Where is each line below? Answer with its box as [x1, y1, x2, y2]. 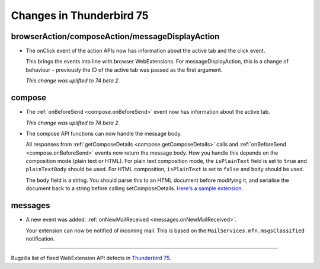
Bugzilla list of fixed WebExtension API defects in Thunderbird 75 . [11, 255, 171, 262]
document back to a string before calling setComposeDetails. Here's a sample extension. [25, 185, 243, 192]
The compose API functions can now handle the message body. [25, 130, 182, 137]
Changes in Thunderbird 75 [11, 9, 149, 22]
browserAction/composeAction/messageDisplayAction [11, 31, 220, 41]
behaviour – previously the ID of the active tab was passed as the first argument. [25, 66, 223, 73]
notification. [25, 235, 55, 242]
